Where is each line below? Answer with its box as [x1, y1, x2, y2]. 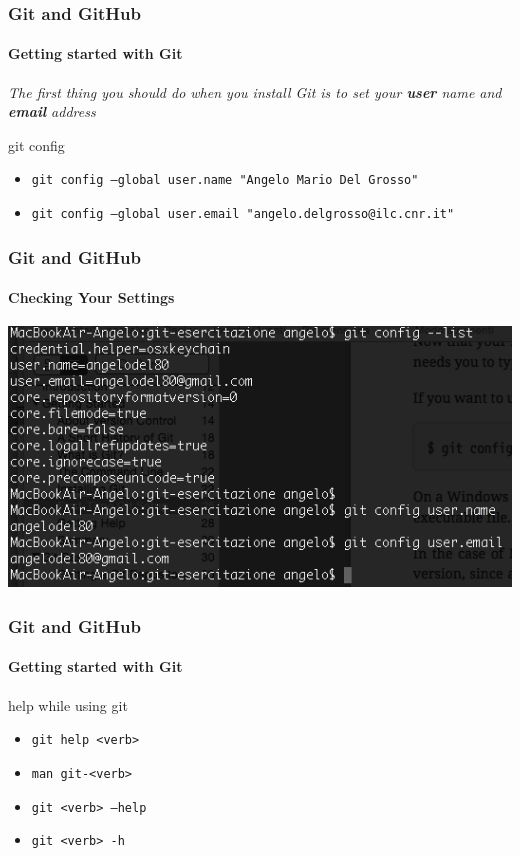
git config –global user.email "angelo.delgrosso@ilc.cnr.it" [31, 207, 455, 222]
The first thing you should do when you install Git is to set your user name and [8, 81, 502, 102]
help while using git [8, 694, 128, 715]
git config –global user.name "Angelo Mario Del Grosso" [31, 173, 419, 188]
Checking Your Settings [8, 287, 175, 308]
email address [8, 101, 96, 122]
